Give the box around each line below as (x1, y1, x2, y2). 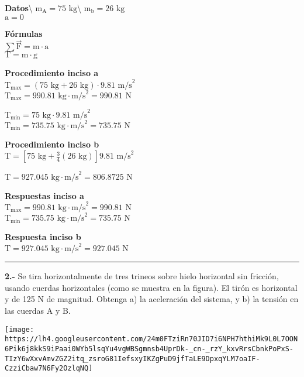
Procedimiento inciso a (5, 67, 99, 79)
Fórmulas (5, 27, 43, 39)
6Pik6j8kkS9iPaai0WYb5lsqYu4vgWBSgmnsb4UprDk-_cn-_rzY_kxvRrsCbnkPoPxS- (5, 344, 293, 353)
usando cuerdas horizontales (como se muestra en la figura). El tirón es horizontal (5, 281, 298, 293)
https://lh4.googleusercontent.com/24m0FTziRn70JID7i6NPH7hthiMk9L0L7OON (5, 335, 298, 344)
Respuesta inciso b (5, 231, 81, 243)
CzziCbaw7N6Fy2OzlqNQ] (5, 364, 93, 373)
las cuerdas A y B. (5, 304, 71, 317)
